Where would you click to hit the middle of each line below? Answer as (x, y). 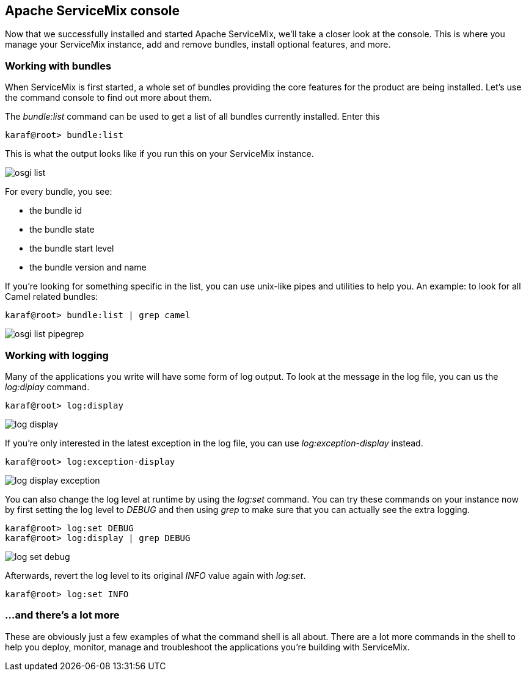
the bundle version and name (88, 267)
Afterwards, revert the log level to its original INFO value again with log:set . (155, 575)
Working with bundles (58, 66)
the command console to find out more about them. (108, 98)
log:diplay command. (47, 387)
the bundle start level (72, 249)
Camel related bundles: (52, 297)
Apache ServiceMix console (93, 11)
